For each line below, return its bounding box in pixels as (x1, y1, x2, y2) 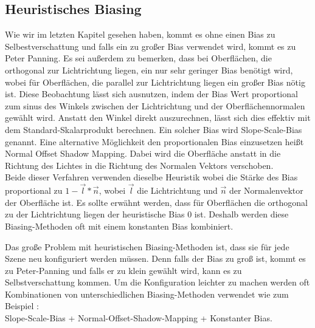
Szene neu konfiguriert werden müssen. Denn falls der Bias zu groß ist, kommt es (5, 252, 306, 265)
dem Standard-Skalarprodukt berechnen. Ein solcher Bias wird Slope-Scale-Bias (5, 123, 302, 135)
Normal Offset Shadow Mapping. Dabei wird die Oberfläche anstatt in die (5, 147, 281, 160)
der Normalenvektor (229, 184, 303, 197)
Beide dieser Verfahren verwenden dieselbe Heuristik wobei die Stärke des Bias (5, 171, 298, 183)
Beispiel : (5, 299, 39, 312)
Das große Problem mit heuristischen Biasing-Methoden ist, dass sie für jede (5, 240, 289, 253)
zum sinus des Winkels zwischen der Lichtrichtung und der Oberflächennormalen (5, 99, 305, 112)
